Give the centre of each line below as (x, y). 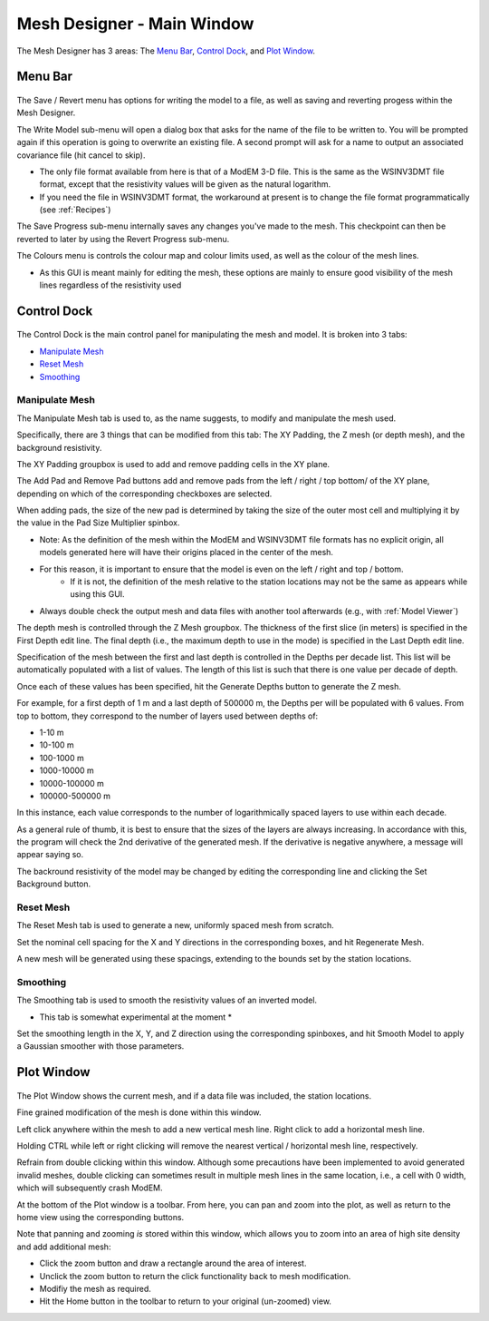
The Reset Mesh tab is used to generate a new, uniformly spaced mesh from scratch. (175, 925)
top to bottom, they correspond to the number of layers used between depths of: (168, 716)
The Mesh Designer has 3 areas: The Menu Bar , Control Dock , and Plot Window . (166, 51)
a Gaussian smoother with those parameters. (101, 1046)
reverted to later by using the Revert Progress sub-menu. (123, 239)
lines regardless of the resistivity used (110, 285)
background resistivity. (59, 447)
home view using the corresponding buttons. (101, 1218)
